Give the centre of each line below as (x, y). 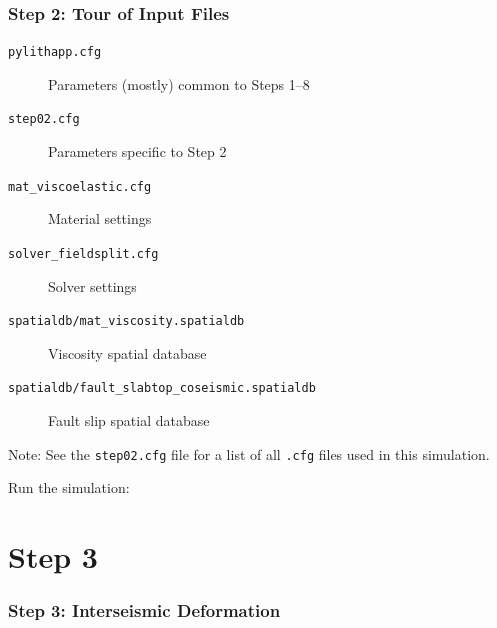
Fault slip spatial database (129, 420)
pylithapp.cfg (55, 52)
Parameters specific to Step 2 (137, 151)
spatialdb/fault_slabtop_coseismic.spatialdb (162, 388)
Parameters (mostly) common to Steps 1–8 (179, 83)
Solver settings (92, 285)
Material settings (100, 218)
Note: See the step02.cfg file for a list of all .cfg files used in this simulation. (249, 453)
